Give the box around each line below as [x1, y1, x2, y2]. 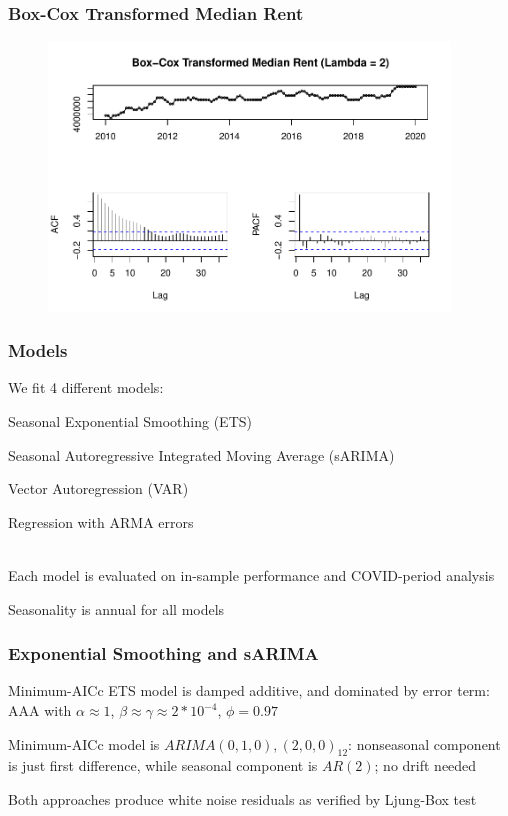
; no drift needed [374, 755, 477, 776]
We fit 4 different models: [8, 377, 164, 398]
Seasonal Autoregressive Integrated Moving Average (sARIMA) [8, 444, 395, 465]
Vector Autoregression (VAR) [8, 478, 189, 499]
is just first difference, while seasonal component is [8, 755, 318, 776]
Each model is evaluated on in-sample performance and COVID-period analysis [8, 565, 495, 585]
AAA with [8, 700, 72, 720]
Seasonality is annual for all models [8, 598, 225, 619]
